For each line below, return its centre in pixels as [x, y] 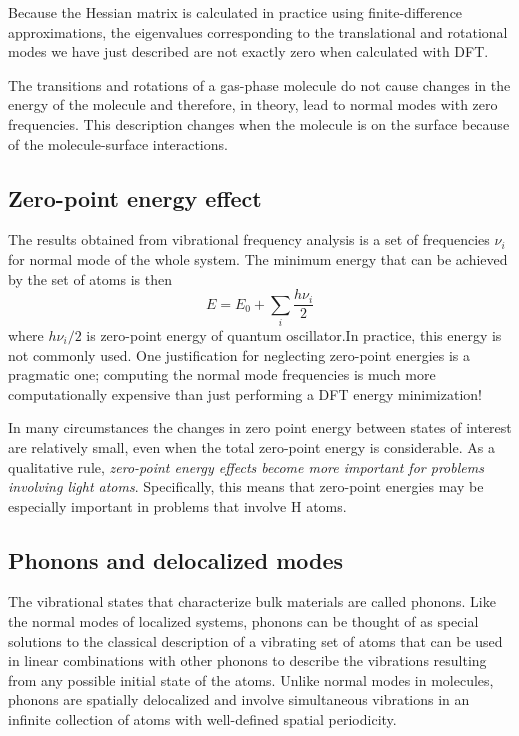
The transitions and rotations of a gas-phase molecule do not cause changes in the [259, 84]
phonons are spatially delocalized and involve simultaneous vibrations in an [239, 699]
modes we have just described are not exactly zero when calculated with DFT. [248, 51]
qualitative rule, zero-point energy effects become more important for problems [246, 466]
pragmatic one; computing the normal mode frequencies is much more [222, 374]
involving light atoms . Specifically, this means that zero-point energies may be [246, 486]
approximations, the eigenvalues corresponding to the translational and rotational [258, 31]
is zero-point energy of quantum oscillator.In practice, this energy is [294, 334]
